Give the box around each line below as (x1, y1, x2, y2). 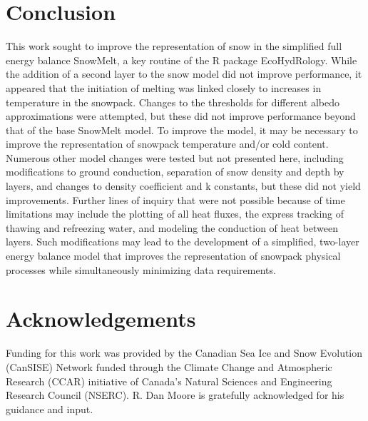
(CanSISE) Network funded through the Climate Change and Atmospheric (6, 359, 332, 374)
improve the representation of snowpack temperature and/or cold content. (6, 136, 329, 151)
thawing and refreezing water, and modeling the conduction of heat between (6, 220, 339, 235)
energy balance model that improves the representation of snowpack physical (6, 248, 341, 263)
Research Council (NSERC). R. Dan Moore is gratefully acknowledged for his (6, 387, 344, 402)
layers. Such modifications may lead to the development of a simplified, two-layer (6, 234, 359, 249)
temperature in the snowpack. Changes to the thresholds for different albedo (6, 94, 339, 109)
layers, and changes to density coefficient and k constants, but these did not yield (6, 178, 361, 193)
